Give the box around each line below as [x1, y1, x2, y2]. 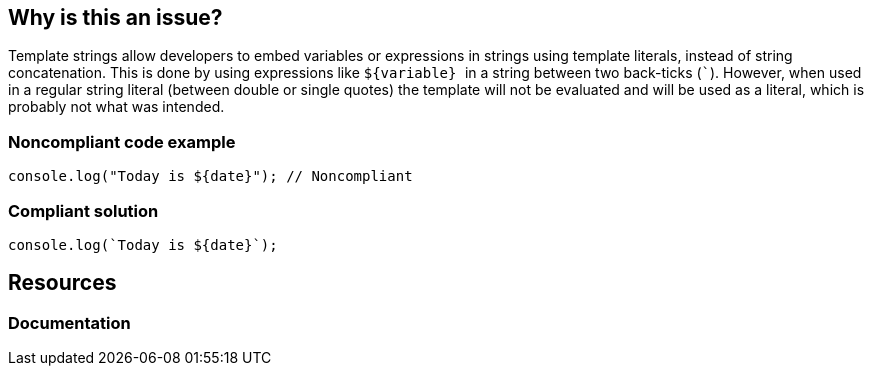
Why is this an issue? [8, 5, 223, 30]
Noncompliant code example [8, 131, 236, 152]
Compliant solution [8, 200, 159, 221]
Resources [8, 270, 117, 296]
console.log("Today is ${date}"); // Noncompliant [8, 168, 413, 185]
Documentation [8, 312, 131, 333]
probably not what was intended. [8, 98, 225, 116]
